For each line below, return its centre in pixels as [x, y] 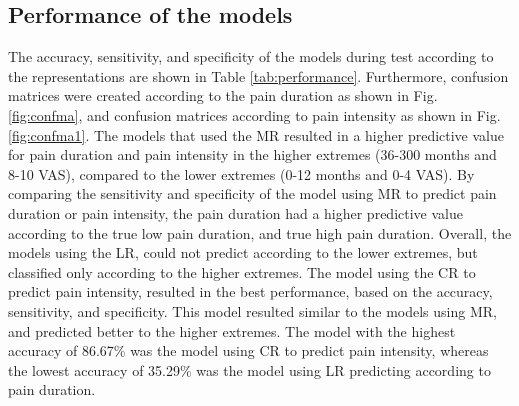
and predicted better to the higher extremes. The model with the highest [232, 330]
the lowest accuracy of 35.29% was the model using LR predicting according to [249, 369]
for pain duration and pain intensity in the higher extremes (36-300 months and [252, 154]
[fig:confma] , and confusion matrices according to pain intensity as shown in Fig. [254, 114]
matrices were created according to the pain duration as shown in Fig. [223, 95]
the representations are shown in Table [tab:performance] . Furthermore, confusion [258, 75]
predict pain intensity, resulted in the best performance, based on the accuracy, [250, 291]
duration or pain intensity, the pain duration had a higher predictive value [235, 212]
